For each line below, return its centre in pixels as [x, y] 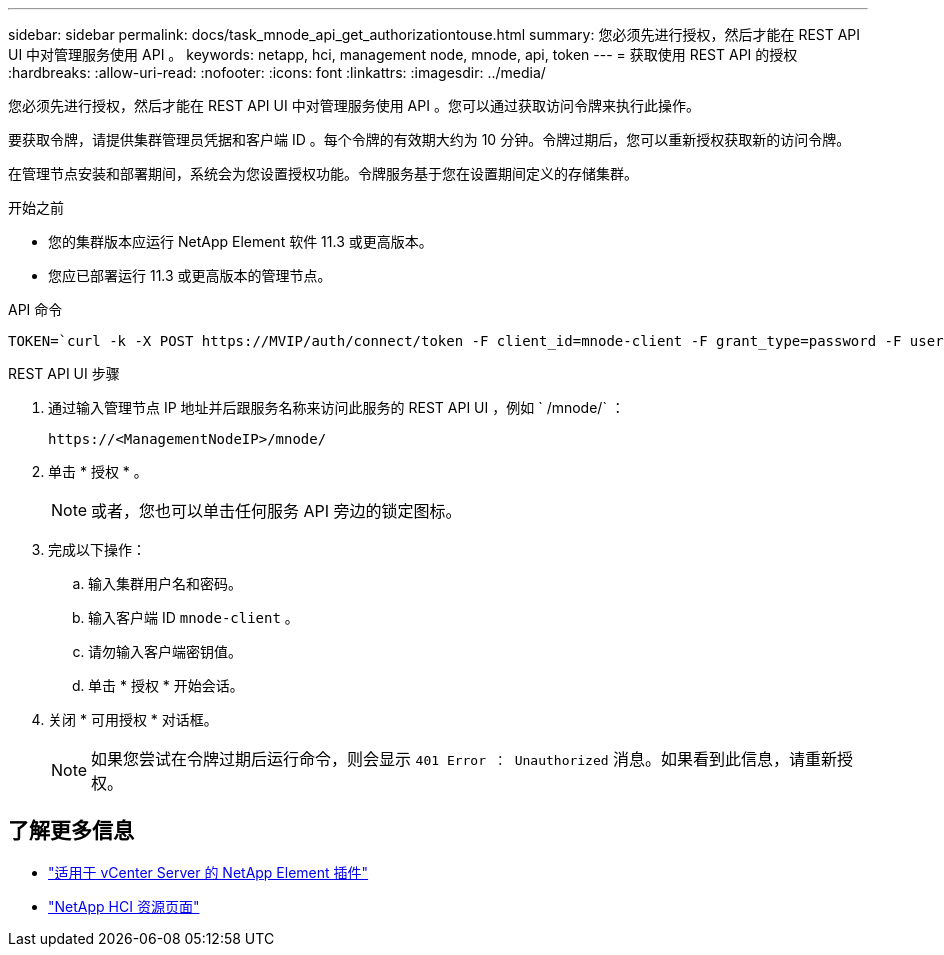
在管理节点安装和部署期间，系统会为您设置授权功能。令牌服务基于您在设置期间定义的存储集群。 [323, 173]
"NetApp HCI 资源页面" [124, 906]
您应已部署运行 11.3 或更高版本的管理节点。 [190, 275]
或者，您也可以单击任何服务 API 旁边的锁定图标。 [276, 511]
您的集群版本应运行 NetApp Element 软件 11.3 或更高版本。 [240, 241]
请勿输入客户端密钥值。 [165, 651]
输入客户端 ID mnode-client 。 [193, 617]
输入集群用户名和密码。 [165, 583]
